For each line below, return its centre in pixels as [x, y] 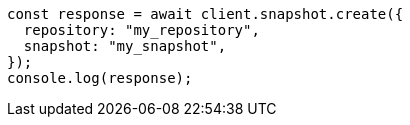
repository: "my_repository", [141, 30]
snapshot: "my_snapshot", [125, 46]
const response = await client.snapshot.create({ [205, 14]
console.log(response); [100, 78]
